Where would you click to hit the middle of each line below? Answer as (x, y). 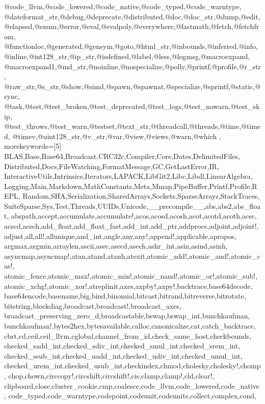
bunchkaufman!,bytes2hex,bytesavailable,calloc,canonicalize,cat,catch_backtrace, (130, 326)
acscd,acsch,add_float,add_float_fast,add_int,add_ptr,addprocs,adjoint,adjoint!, (131, 226)
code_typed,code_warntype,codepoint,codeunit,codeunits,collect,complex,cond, (132, 396)
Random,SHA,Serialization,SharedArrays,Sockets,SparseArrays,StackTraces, (141, 196)
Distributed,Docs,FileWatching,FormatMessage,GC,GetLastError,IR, (112, 166)
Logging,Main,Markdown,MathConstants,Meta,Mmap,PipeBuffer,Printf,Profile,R (131, 186)
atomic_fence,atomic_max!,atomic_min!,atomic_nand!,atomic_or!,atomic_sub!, (131, 276)
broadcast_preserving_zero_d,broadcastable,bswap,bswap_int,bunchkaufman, (127, 316)
